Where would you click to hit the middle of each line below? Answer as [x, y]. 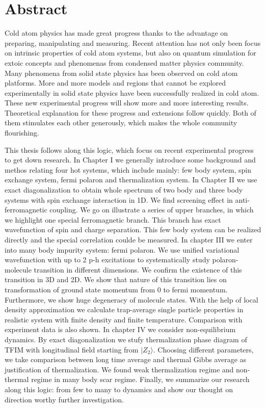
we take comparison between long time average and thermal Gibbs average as [126, 359]
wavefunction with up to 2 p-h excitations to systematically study [107, 260]
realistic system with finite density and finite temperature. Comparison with [124, 319]
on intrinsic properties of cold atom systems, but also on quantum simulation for [130, 53]
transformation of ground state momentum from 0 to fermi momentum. [116, 289]
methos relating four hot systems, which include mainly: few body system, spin [128, 169]
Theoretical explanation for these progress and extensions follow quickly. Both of [130, 112]
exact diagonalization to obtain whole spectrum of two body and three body [124, 190]
